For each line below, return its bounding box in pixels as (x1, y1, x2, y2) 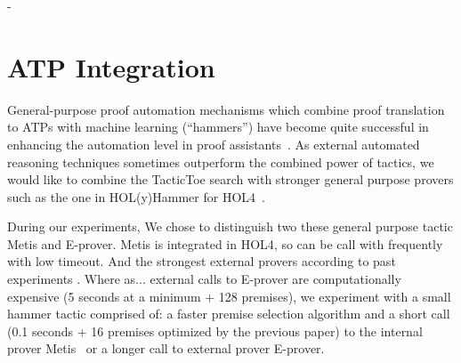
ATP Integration (7, 48, 215, 85)
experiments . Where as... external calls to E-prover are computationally (7, 270, 401, 288)
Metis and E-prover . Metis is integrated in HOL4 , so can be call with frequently (7, 234, 443, 253)
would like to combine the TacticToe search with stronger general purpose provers (7, 170, 454, 189)
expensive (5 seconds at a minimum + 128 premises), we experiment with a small (7, 286, 451, 305)
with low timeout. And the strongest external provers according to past (7, 252, 396, 270)
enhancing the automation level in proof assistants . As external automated (7, 134, 420, 153)
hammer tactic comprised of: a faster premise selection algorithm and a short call (7, 304, 450, 323)
